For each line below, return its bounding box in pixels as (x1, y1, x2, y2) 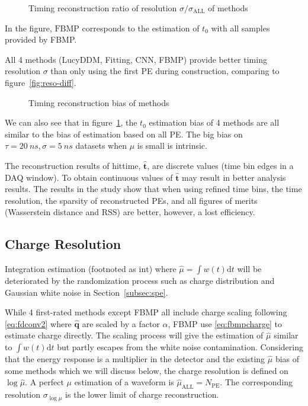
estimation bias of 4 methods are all (149, 116, 280, 129)
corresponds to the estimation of (82, 21, 200, 34)
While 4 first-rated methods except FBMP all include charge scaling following (5, 306, 287, 318)
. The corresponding (220, 376, 293, 388)
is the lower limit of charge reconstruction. (65, 388, 219, 401)
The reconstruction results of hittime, (5, 159, 141, 171)
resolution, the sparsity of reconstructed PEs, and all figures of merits (5, 194, 258, 206)
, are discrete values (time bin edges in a (147, 159, 294, 171)
